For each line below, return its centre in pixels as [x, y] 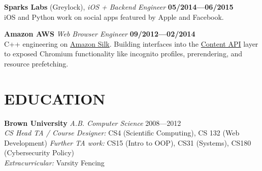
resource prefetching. [36, 63]
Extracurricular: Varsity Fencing [54, 163]
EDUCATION [55, 98]
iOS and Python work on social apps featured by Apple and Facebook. [114, 16]
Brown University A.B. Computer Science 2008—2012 [93, 123]
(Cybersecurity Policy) [39, 152]
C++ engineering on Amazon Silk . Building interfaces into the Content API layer [131, 43]
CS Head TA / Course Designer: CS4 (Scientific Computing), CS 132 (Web [122, 133]
